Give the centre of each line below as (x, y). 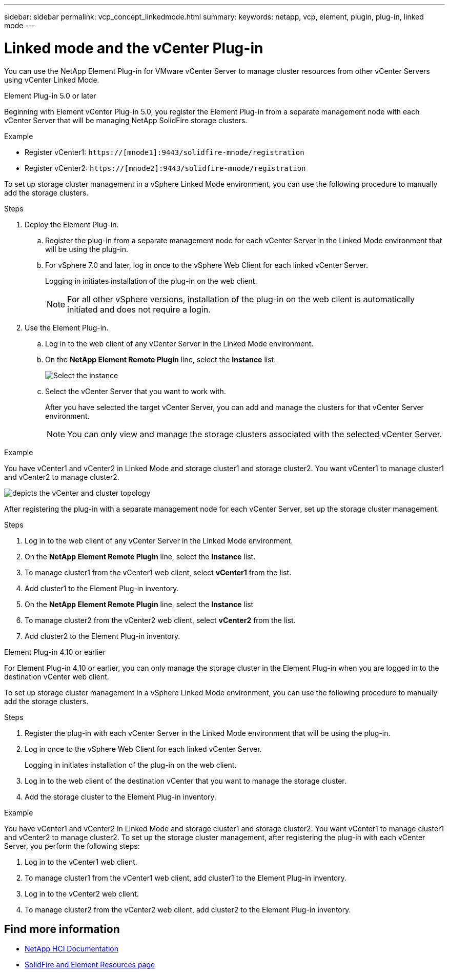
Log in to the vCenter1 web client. (81, 862)
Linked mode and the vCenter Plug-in (134, 48)
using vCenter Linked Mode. (52, 80)
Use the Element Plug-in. (67, 327)
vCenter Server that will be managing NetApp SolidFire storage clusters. (126, 120)
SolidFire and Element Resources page (90, 965)
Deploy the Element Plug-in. (72, 224)
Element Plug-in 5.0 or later (50, 95)
